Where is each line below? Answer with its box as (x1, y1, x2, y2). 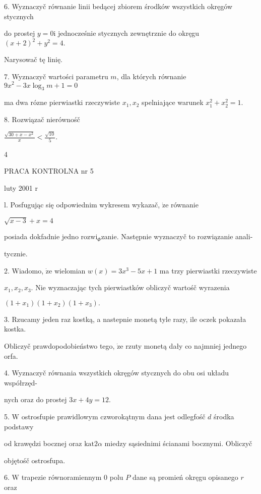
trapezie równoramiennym (21, 472, 102, 482)
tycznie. (4, 248, 28, 259)
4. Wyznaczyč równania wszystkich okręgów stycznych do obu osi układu (4, 367, 229, 378)
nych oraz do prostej (4, 394, 67, 405)
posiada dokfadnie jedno (4, 231, 79, 242)
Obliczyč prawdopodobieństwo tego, (4, 341, 115, 351)
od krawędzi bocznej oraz (4, 438, 82, 449)
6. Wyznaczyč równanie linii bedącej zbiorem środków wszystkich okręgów (4, 1, 233, 11)
